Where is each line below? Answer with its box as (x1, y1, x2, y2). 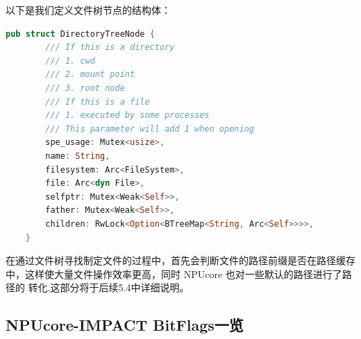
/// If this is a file (45, 96, 150, 107)
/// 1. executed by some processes (45, 110, 210, 121)
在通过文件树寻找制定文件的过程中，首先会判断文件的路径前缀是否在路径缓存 (6, 253, 355, 268)
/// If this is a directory (45, 42, 175, 53)
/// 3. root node (45, 82, 125, 93)
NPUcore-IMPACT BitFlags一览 (6, 314, 244, 336)
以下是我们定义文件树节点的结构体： (6, 3, 171, 17)
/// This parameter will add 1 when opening (45, 123, 254, 134)
